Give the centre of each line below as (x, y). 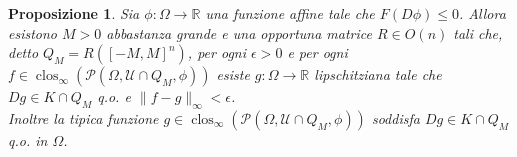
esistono (33, 32)
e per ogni (317, 52)
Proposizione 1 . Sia (74, 13)
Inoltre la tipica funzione (83, 117)
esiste (233, 74)
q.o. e (114, 96)
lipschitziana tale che (378, 74)
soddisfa (395, 117)
